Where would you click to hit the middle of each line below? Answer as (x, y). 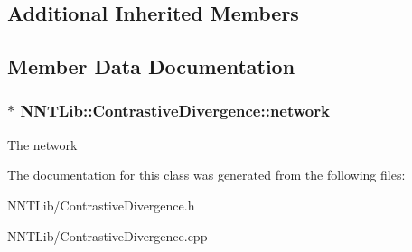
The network (42, 144)
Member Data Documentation (151, 66)
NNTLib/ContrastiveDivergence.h (101, 205)
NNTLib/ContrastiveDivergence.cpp (108, 235)
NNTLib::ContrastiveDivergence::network (175, 111)
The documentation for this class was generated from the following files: (206, 175)
